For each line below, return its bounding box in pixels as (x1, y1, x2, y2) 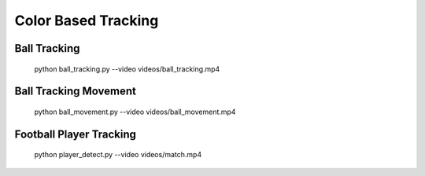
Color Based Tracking (14, 12, 159, 29)
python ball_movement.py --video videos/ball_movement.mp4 (34, 107, 236, 116)
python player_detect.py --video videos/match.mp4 (34, 150, 202, 159)
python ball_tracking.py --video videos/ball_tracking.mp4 (34, 64, 220, 74)
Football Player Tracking (14, 127, 137, 141)
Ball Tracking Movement (14, 85, 137, 98)
